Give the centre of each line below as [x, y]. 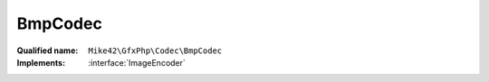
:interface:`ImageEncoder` [137, 62]
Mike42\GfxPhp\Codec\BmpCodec [155, 50]
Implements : [41, 62]
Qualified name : [48, 50]
